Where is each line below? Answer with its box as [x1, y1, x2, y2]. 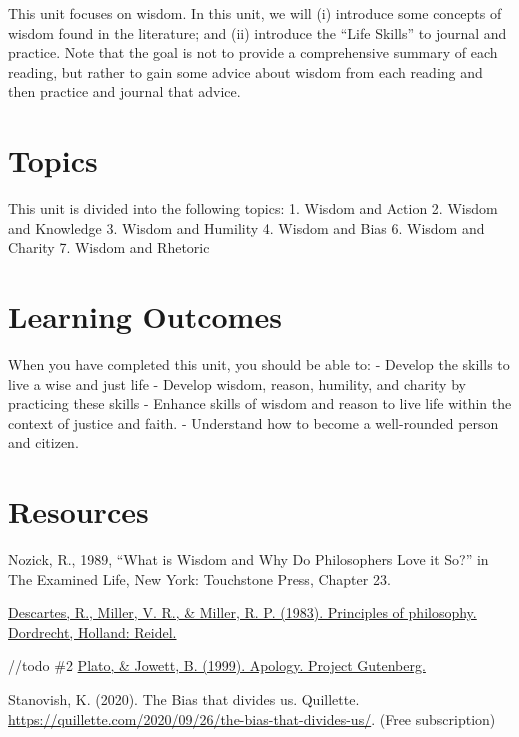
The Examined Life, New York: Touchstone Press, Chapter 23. [8, 568, 391, 589]
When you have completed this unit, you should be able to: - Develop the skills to [8, 354, 510, 374]
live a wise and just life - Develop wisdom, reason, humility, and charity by [8, 373, 466, 394]
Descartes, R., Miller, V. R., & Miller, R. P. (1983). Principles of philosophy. [8, 602, 477, 623]
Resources [8, 491, 149, 532]
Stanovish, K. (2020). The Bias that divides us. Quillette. [8, 689, 360, 710]
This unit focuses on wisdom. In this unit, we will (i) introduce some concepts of [8, 3, 502, 23]
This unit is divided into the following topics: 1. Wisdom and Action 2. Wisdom [8, 198, 498, 219]
